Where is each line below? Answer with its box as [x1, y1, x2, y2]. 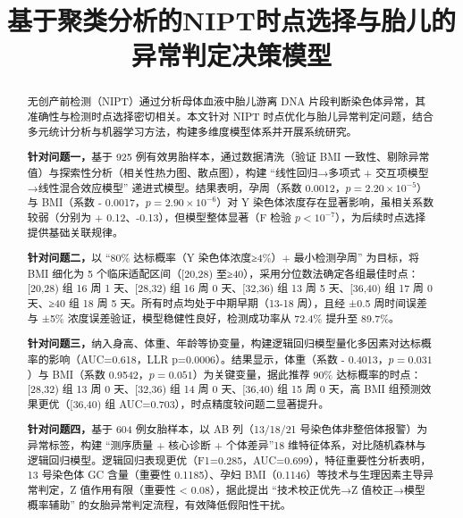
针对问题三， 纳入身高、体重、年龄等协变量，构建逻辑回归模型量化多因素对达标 [27, 336, 421, 352]
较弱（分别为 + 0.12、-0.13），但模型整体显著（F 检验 [27, 209, 291, 224]
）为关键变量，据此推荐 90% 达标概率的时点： [192, 366, 422, 381]
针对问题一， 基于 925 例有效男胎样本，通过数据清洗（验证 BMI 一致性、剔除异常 [27, 149, 430, 165]
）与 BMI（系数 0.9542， [27, 366, 149, 381]
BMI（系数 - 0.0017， [41, 195, 146, 210]
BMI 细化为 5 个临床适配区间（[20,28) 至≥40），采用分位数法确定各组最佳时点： [27, 265, 419, 280]
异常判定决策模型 [130, 37, 332, 73]
